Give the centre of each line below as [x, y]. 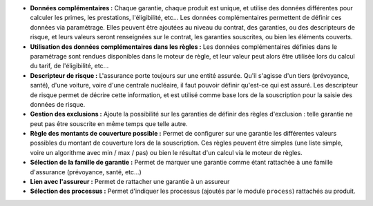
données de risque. [58, 104]
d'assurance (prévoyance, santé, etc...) [86, 172]
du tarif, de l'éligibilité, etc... [69, 66]
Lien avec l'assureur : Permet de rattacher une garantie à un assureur [130, 182]
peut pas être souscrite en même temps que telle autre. [109, 123]
